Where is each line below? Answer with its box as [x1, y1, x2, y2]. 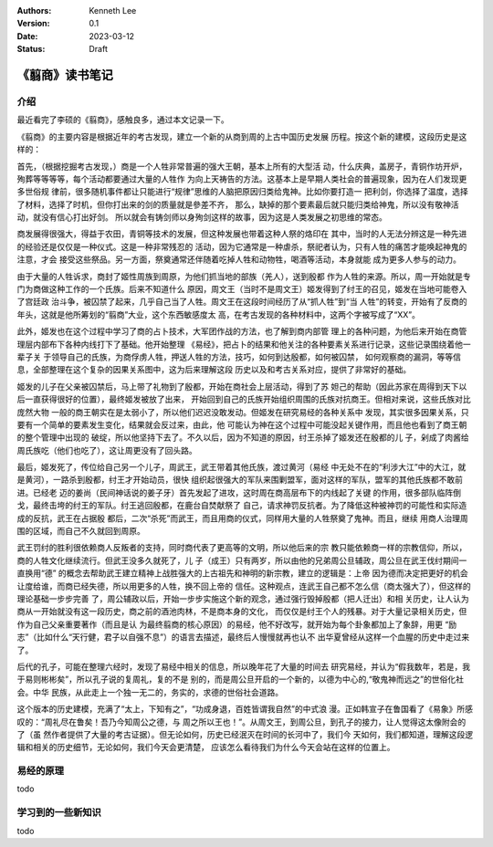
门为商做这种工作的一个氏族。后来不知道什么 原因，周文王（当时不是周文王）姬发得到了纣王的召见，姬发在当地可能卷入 [16, 284, 467, 295]
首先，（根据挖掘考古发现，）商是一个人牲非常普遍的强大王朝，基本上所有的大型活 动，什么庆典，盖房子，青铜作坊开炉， [16, 161, 467, 172]
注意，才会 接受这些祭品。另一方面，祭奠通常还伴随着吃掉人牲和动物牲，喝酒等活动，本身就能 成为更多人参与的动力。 [16, 254, 461, 265]
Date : [16, 30, 38, 41]
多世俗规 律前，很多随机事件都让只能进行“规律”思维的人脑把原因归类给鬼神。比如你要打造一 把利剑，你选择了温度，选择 [16, 186, 469, 197]
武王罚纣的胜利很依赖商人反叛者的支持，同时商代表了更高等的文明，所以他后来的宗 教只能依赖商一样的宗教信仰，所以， [16, 542, 467, 553]
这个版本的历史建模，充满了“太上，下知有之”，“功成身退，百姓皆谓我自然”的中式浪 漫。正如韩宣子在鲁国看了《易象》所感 [16, 704, 474, 715]
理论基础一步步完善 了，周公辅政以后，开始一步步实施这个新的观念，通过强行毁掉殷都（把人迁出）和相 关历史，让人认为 [16, 593, 469, 604]
